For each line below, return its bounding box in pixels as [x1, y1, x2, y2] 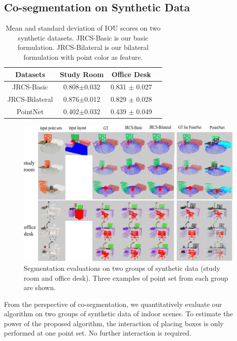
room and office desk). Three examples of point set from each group [24, 272, 228, 283]
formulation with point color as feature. [23, 51, 143, 62]
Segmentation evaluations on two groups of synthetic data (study [24, 262, 220, 273]
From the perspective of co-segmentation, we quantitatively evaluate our [4, 298, 222, 309]
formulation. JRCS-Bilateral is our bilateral [17, 42, 149, 52]
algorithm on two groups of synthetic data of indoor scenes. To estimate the [4, 308, 233, 319]
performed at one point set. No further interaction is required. [4, 328, 192, 338]
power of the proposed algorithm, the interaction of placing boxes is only [4, 318, 224, 328]
